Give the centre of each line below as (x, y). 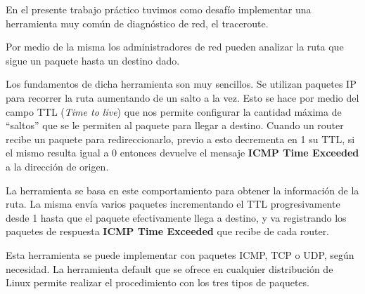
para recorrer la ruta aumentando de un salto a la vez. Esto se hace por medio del (182, 97)
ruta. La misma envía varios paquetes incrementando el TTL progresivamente (173, 204)
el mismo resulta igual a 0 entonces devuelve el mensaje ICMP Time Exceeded (182, 153)
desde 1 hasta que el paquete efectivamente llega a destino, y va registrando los (176, 217)
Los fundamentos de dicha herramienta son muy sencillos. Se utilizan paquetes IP (181, 84)
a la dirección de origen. (57, 166)
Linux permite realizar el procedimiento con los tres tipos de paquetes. (158, 282)
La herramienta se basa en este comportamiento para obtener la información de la (182, 190)
